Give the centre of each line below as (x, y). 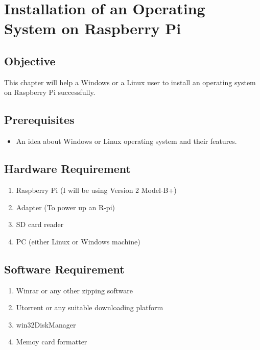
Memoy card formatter (52, 342)
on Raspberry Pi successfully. (50, 92)
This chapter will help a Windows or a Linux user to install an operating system (130, 82)
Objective (30, 60)
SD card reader (40, 224)
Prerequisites (39, 120)
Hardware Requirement (67, 169)
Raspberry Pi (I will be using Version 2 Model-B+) (96, 190)
